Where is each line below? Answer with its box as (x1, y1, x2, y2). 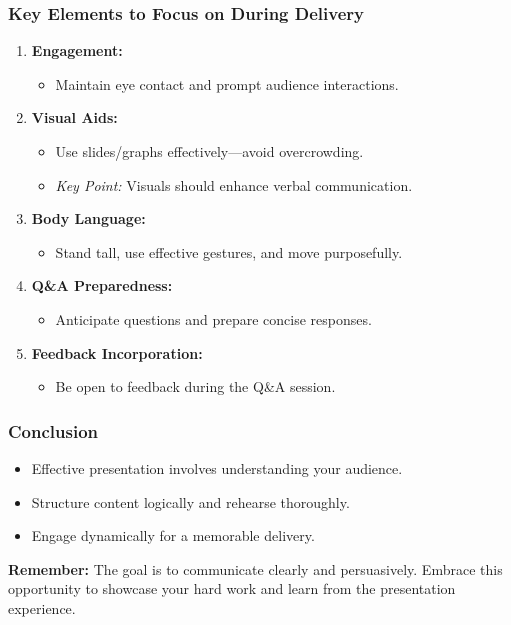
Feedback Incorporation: (31, 342, 203, 363)
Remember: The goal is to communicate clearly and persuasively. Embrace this (8, 558, 503, 579)
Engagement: (31, 40, 123, 61)
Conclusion (8, 418, 98, 443)
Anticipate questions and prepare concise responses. (55, 308, 372, 329)
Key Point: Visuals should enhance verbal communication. (55, 174, 413, 195)
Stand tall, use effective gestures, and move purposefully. (55, 241, 403, 262)
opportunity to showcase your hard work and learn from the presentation (8, 578, 456, 599)
